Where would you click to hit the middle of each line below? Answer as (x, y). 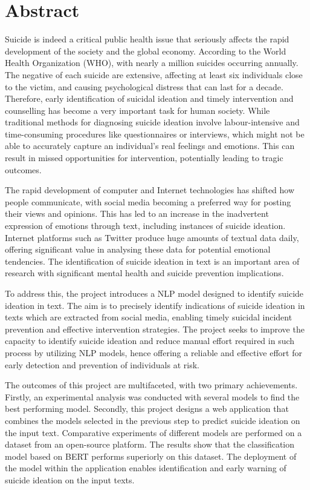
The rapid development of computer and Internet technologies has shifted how (150, 190)
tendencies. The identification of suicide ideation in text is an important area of (152, 261)
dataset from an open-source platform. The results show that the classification (150, 444)
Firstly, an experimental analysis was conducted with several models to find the (152, 396)
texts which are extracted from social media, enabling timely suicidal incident (149, 317)
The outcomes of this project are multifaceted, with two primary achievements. (151, 385)
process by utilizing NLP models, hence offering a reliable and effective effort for (153, 352)
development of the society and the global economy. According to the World (146, 51)
